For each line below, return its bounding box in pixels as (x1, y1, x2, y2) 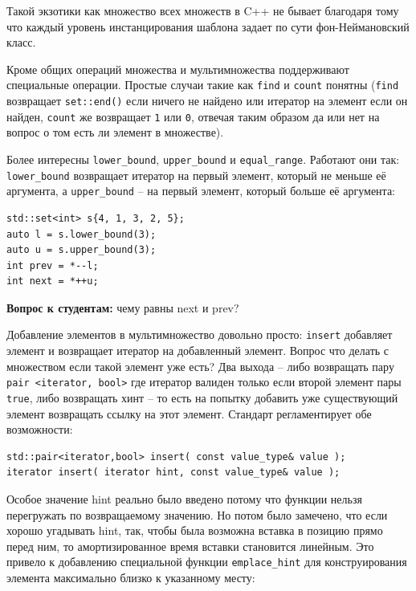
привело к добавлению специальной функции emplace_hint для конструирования (6, 553, 407, 570)
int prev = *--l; (6, 259, 99, 271)
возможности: (6, 421, 73, 438)
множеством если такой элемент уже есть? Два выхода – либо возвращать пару (6, 357, 394, 374)
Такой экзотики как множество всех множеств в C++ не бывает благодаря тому (6, 2, 399, 18)
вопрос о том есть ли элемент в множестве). (6, 124, 224, 141)
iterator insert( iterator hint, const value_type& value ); (6, 467, 341, 479)
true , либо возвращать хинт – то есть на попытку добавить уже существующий (6, 389, 398, 406)
